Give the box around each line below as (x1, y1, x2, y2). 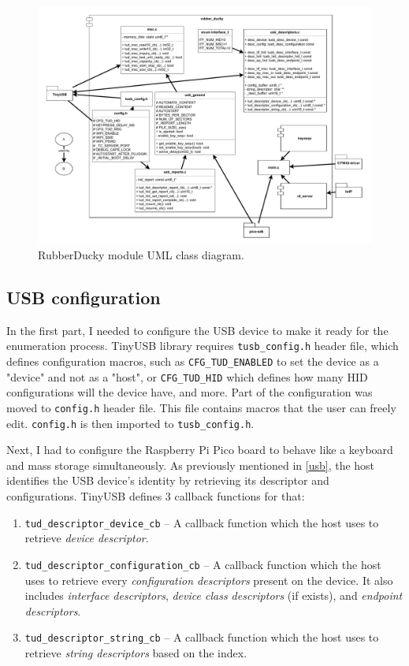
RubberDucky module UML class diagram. (38, 247, 244, 263)
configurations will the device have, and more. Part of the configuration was (6, 384, 373, 400)
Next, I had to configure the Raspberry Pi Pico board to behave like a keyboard (6, 441, 393, 458)
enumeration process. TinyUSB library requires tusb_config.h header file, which (6, 337, 399, 354)
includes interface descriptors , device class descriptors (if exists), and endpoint (24, 587, 403, 604)
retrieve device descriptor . (24, 530, 149, 546)
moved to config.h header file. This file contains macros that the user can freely (6, 399, 396, 415)
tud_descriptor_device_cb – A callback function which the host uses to (24, 514, 379, 530)
